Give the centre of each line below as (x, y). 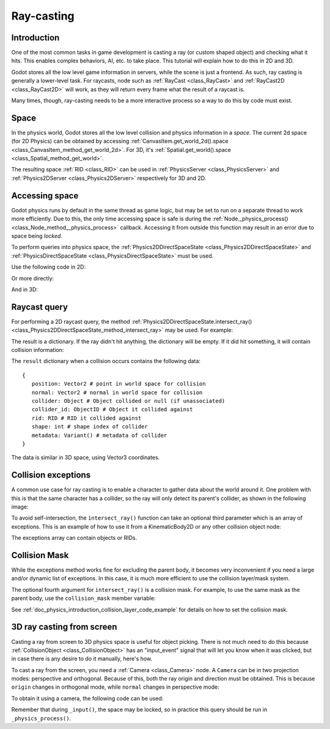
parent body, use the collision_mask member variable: (83, 598)
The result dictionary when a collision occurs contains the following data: (106, 361)
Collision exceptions (51, 475)
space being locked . (37, 236)
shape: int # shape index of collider (90, 427)
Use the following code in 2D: (48, 267)
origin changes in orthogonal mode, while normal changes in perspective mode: (115, 687)
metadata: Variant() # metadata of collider (99, 435)
